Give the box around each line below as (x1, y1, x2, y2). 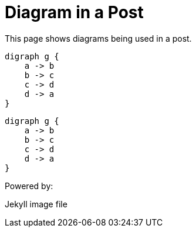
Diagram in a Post (5, 2, 144, 22)
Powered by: (5, 180, 53, 191)
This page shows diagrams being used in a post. (5, 33, 192, 43)
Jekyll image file (5, 199, 67, 209)
